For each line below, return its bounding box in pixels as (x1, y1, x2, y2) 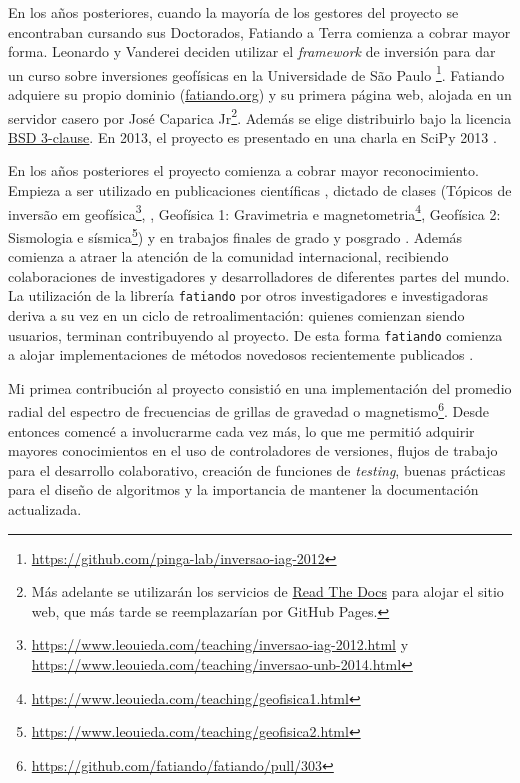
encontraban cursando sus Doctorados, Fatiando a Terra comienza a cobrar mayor (8, 21, 511, 42)
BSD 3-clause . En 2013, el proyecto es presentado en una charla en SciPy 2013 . (8, 126, 497, 147)
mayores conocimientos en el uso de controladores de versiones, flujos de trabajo (8, 440, 498, 461)
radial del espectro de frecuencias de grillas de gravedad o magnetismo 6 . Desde (8, 398, 490, 422)
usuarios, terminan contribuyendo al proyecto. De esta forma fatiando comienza (8, 324, 503, 345)
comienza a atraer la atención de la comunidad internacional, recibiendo (8, 246, 449, 267)
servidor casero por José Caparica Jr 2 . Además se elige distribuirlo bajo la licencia (8, 104, 512, 128)
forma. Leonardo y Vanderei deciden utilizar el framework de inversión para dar (8, 41, 496, 62)
